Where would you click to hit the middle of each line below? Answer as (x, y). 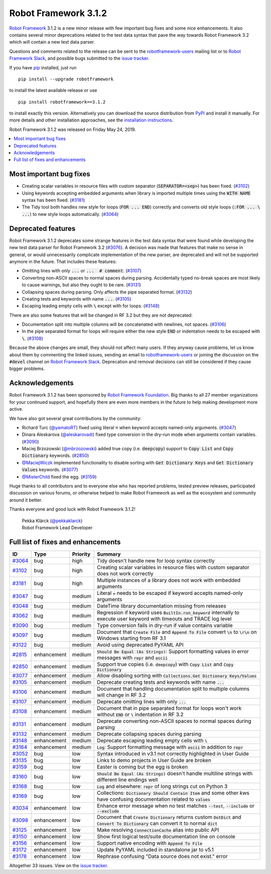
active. (16, 409)
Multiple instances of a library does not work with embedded (169, 580)
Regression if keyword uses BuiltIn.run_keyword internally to (168, 612)
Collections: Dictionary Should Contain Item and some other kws (173, 793)
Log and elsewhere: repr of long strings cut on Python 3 (162, 786)
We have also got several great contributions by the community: (75, 418)
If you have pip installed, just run (43, 67)
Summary (109, 554)
